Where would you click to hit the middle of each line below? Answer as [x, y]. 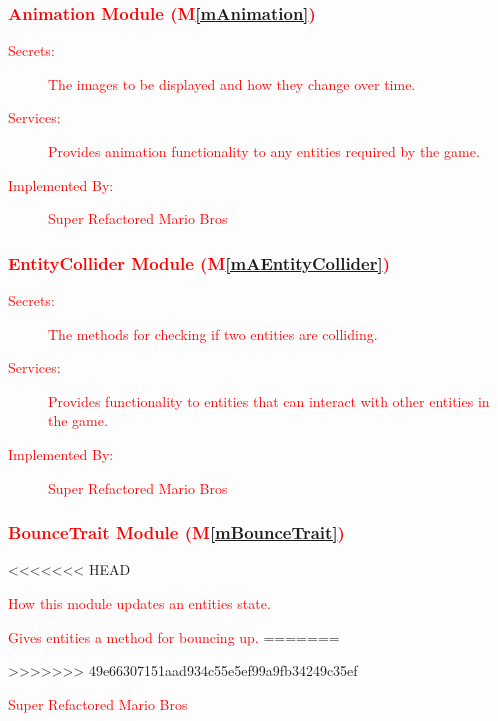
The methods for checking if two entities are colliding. [213, 333]
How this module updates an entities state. [139, 602]
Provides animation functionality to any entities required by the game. [264, 151]
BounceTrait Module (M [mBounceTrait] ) [176, 532]
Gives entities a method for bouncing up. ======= [174, 636]
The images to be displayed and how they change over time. [232, 83]
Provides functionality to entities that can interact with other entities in [269, 400]
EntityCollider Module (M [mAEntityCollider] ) [199, 262]
